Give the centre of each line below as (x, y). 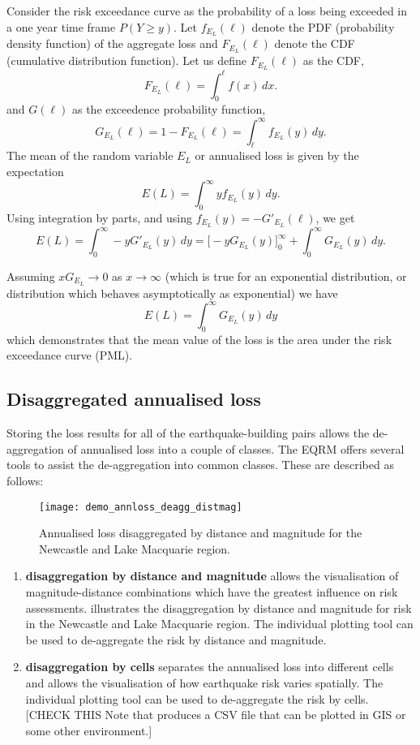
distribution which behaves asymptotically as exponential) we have (172, 293)
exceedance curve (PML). (70, 355)
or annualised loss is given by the (277, 155)
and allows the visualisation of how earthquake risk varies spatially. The (204, 682)
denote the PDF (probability (323, 26)
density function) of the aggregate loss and (112, 43)
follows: (25, 480)
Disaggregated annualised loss (134, 399)
